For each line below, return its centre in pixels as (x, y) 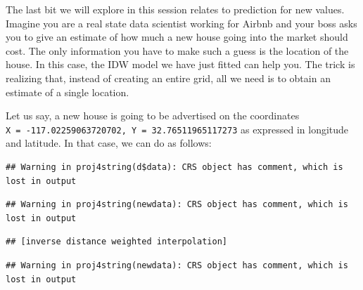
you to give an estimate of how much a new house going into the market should (177, 37)
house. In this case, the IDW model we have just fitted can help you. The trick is (180, 64)
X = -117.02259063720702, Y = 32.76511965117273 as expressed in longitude (177, 129)
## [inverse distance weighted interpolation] (116, 242)
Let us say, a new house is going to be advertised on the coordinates (153, 116)
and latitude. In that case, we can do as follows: (109, 143)
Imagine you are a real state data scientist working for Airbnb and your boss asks (181, 23)
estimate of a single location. (68, 92)
